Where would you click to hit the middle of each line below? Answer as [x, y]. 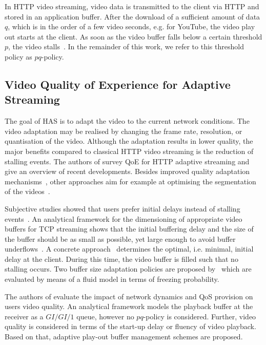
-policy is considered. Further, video [200, 316]
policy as [18, 56]
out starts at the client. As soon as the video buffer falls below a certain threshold [134, 36]
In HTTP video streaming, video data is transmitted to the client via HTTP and [132, 6]
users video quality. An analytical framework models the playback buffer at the [129, 306]
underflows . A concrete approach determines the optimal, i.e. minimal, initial [129, 249]
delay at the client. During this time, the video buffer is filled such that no [121, 258]
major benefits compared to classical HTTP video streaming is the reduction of [129, 151]
